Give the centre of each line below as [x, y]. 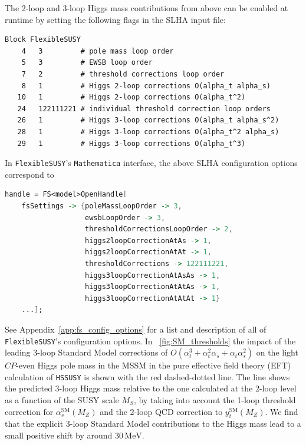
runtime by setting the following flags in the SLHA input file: [115, 19]
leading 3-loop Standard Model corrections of [86, 352]
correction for [29, 411]
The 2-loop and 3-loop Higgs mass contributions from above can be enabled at [147, 8]
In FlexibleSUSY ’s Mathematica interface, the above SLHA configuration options [151, 163]
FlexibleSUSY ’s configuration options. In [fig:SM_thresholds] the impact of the [150, 341]
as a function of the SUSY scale [62, 400]
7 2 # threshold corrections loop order [123, 74]
